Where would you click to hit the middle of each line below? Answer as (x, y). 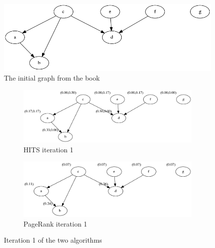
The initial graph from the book (52, 77)
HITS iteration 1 (48, 149)
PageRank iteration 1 (55, 223)
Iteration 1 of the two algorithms (53, 240)
